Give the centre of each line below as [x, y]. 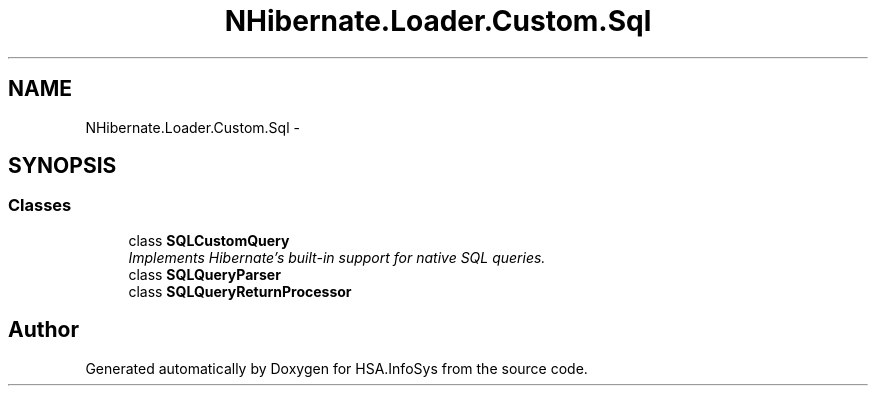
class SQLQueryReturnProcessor [240, 291]
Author [43, 330]
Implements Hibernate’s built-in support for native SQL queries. [337, 257]
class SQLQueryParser [204, 274]
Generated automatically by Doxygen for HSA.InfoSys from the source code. [336, 368]
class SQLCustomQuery [209, 240]
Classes [40, 205]
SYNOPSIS [62, 166]
